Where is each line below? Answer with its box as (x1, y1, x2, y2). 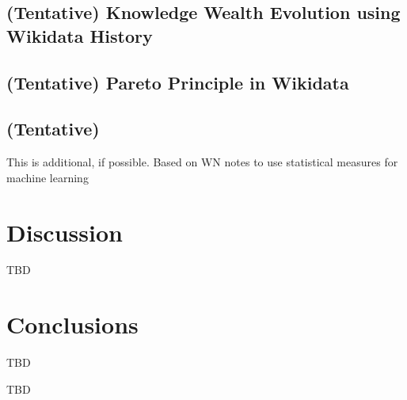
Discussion (6, 215, 123, 248)
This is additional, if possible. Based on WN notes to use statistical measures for (6, 154, 398, 170)
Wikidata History (6, 23, 153, 48)
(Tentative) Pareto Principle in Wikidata (6, 70, 349, 94)
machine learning (6, 169, 89, 185)
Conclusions (6, 308, 139, 341)
